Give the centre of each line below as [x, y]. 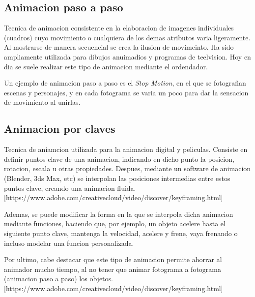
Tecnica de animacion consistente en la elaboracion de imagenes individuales [119, 28]
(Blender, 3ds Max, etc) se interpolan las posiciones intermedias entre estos [117, 178]
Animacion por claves [60, 129]
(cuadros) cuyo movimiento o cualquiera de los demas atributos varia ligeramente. [127, 37]
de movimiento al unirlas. [42, 102]
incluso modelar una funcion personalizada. [69, 243]
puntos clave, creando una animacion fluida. [70, 188]
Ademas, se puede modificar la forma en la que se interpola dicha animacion [119, 214]
